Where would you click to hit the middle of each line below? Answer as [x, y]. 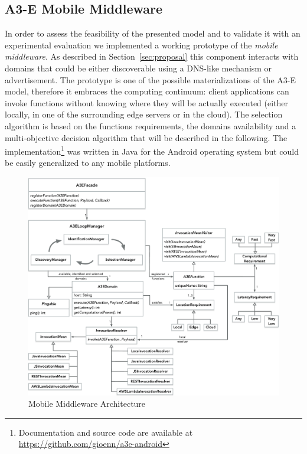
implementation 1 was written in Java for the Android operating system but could [152, 150]
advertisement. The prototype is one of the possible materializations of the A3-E [151, 79]
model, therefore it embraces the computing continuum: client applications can [147, 91]
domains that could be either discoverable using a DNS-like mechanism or [138, 68]
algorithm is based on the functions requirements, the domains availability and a [151, 125]
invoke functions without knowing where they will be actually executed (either [147, 102]
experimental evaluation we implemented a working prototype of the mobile [141, 45]
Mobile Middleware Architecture [87, 404]
